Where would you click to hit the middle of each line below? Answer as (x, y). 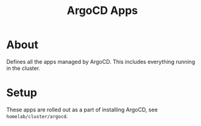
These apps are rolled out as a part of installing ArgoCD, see (82, 110)
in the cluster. (23, 68)
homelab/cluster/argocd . (37, 116)
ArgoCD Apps (102, 11)
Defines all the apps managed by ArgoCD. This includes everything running (101, 61)
